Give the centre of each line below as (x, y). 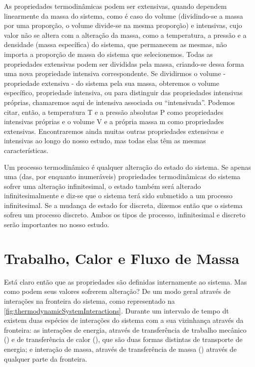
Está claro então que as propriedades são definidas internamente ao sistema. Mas (126, 281)
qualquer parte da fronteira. (46, 358)
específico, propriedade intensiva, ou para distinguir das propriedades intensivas (123, 92)
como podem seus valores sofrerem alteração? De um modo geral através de (117, 291)
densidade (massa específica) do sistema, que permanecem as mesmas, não (115, 44)
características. (26, 150)
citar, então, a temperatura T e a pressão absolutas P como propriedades (114, 112)
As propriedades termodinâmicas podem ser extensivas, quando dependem (115, 6)
